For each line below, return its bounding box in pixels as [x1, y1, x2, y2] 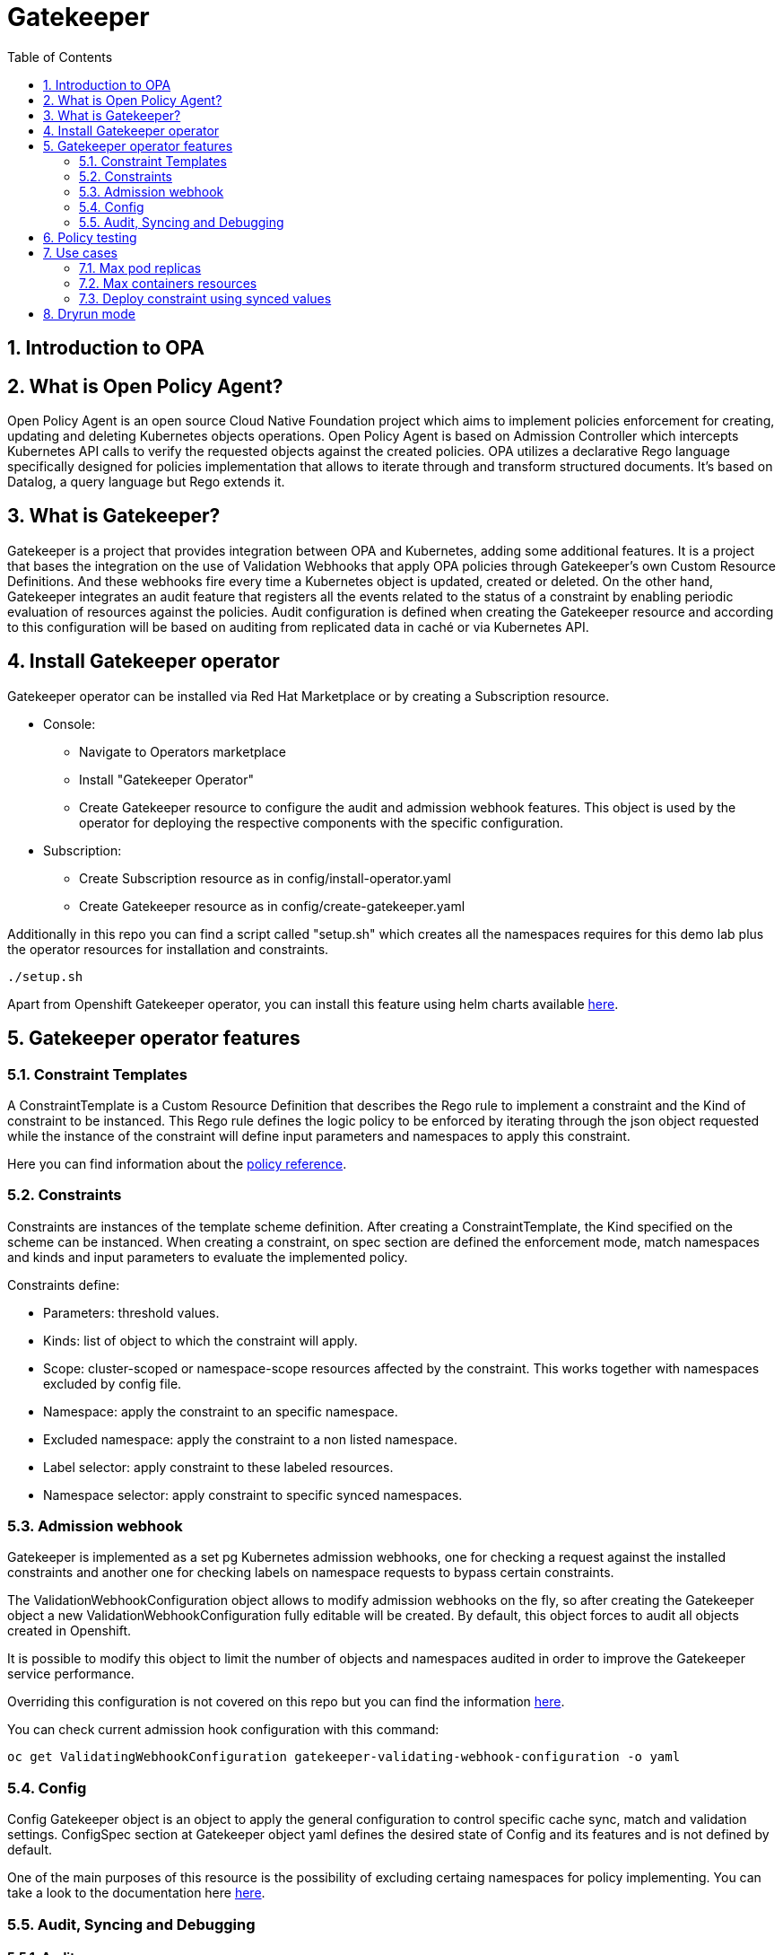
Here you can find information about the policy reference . [7, 1155, 347, 1171]
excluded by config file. [43, 1375, 182, 1391]
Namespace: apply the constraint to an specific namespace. [43, 1403, 398, 1419]
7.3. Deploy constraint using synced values [79, 290, 332, 306]
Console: [43, 715, 96, 732]
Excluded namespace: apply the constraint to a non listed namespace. [43, 1431, 457, 1447]
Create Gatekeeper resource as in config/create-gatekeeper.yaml [79, 898, 465, 914]
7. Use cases [43, 244, 117, 260]
